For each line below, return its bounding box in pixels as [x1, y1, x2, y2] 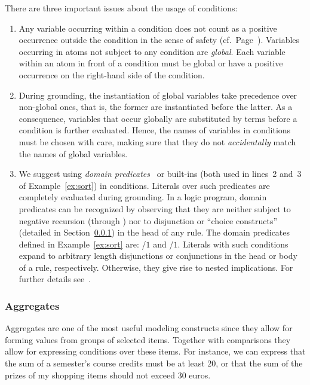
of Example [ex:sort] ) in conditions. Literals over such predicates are [19, 179, 270, 191]
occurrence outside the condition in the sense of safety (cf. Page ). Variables [19, 33, 300, 46]
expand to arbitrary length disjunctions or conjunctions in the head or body [19, 249, 297, 262]
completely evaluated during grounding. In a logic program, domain [19, 191, 267, 203]
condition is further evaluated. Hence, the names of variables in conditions [19, 124, 291, 136]
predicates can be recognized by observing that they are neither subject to [19, 202, 291, 215]
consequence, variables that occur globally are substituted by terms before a [19, 112, 297, 124]
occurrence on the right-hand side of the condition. [19, 68, 205, 81]
